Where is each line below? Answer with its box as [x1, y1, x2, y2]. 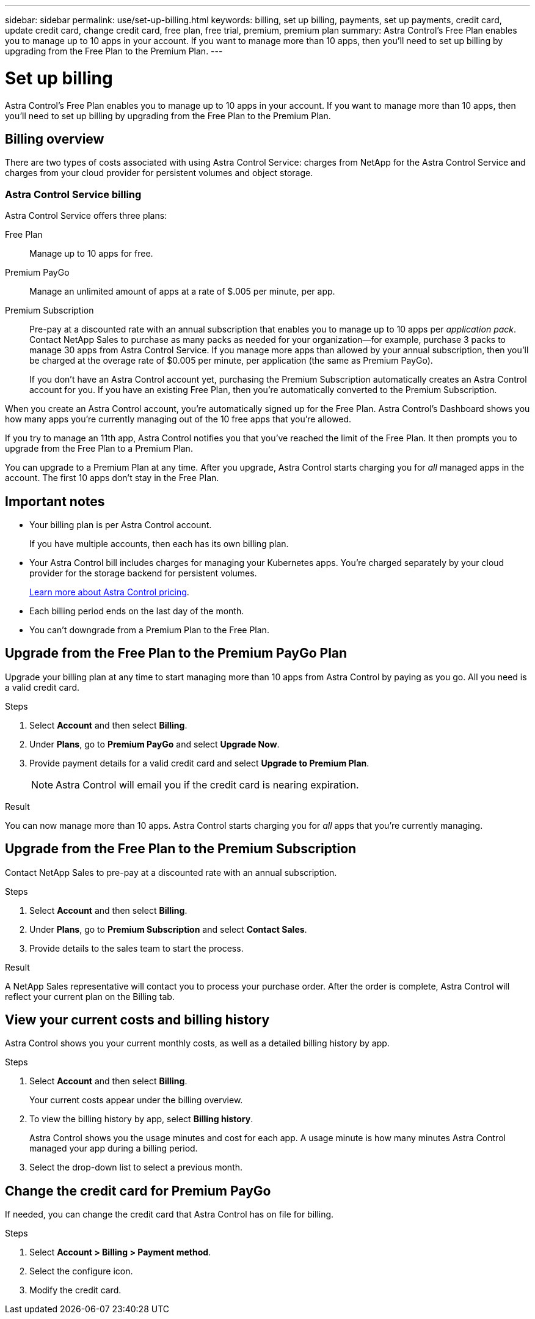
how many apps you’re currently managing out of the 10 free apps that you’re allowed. [5, 414, 352, 425]
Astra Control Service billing [5, 188, 142, 200]
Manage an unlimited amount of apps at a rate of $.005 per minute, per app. [29, 286, 335, 297]
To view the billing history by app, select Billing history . [29, 1114, 253, 1125]
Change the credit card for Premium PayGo [5, 1183, 271, 1199]
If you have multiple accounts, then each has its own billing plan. [29, 538, 289, 549]
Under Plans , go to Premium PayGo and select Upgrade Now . [29, 738, 280, 749]
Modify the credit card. [29, 1285, 122, 1296]
